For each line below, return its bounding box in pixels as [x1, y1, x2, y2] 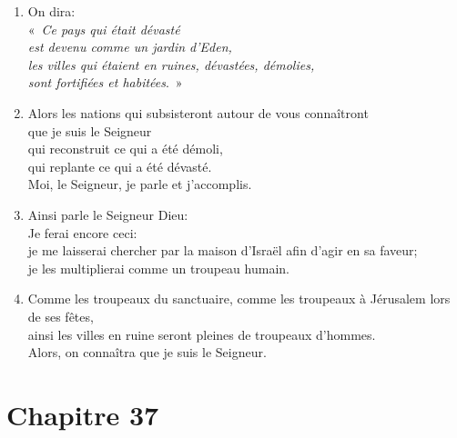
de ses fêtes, [27, 306, 94, 325]
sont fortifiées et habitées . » [27, 73, 183, 92]
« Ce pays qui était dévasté [27, 19, 180, 38]
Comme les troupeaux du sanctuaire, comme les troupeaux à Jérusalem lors [27, 289, 451, 308]
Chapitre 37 [6, 395, 159, 433]
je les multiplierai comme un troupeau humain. [27, 258, 289, 277]
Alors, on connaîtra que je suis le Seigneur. [27, 343, 267, 362]
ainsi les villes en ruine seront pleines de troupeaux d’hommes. [27, 324, 376, 343]
